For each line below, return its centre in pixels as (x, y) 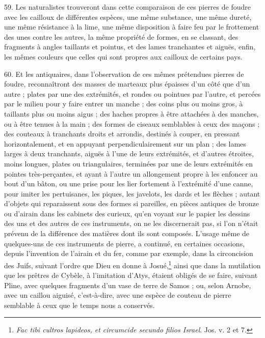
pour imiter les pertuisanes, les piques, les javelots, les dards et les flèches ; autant (132, 193)
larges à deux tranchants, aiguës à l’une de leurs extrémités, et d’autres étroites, (129, 153)
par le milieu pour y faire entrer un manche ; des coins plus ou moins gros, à (124, 104)
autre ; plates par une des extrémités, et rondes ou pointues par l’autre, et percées (132, 93)
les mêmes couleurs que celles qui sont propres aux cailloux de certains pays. (123, 56)
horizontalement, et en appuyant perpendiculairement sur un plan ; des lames (125, 143)
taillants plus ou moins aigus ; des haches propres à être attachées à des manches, (131, 113)
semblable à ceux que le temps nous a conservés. (79, 305)
